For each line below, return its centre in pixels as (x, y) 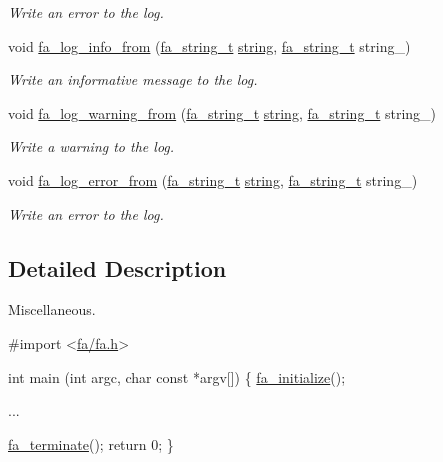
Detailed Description (117, 267)
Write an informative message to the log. (133, 79)
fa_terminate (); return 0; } (91, 443)
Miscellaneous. (52, 309)
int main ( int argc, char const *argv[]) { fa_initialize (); (177, 376)
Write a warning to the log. (91, 146)
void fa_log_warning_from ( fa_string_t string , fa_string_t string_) (222, 112)
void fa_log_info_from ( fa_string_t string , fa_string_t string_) (209, 45)
